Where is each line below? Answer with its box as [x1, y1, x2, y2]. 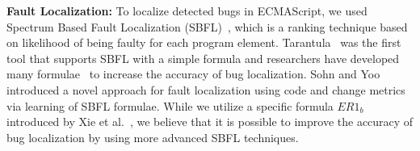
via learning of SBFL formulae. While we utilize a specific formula [6, 97, 334, 114]
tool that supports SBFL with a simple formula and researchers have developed [6, 49, 400, 66]
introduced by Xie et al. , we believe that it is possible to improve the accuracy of [6, 113, 414, 130]
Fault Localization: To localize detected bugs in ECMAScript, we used [6, 2, 367, 19]
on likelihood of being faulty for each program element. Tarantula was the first [6, 34, 401, 51]
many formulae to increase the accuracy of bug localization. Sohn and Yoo [6, 65, 380, 82]
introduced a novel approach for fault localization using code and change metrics [6, 81, 405, 98]
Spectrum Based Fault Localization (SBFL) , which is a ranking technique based [6, 18, 408, 35]
